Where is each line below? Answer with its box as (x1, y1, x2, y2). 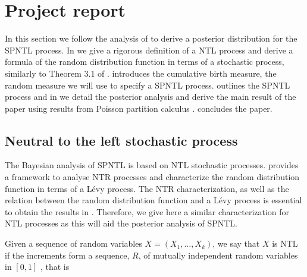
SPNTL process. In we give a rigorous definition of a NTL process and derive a (5, 43, 293, 56)
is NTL (272, 237, 298, 250)
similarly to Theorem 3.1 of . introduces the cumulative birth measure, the (5, 67, 277, 79)
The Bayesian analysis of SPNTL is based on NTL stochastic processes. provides (5, 159, 299, 171)
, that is (40, 260, 70, 273)
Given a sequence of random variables (5, 237, 142, 250)
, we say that (212, 237, 260, 250)
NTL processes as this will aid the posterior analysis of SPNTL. (5, 217, 237, 229)
